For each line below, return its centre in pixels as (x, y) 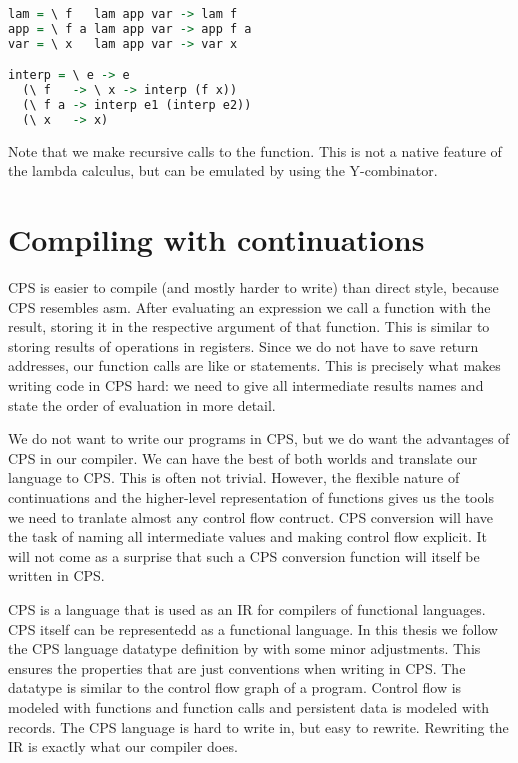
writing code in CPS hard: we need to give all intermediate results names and (246, 385)
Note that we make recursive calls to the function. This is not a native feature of (255, 150)
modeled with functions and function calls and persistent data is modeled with (249, 706)
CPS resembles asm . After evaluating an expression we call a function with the (249, 306)
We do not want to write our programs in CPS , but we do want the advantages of (259, 438)
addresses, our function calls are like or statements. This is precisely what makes (254, 365)
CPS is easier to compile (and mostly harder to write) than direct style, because (253, 287)
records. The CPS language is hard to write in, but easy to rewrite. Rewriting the (258, 726)
